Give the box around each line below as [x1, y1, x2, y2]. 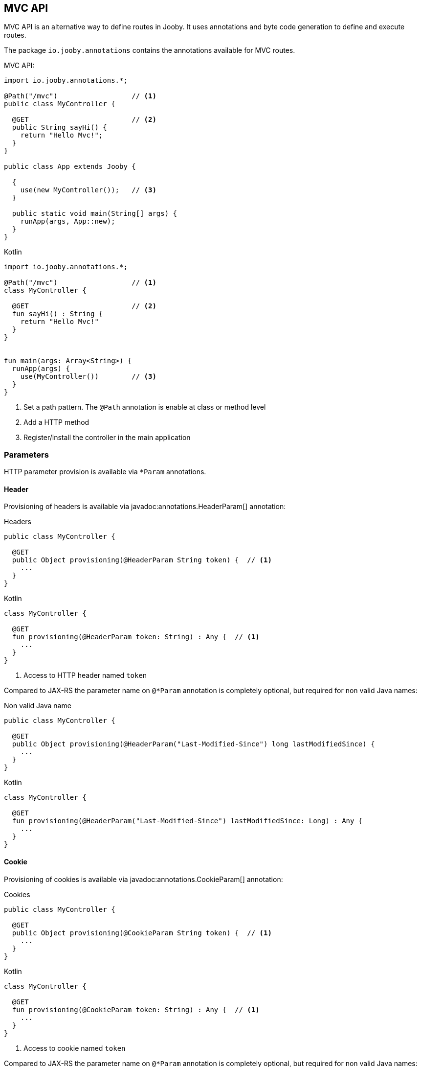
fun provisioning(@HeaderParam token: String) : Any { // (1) [12, 633, 260, 641]
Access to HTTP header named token [23, 671, 147, 680]
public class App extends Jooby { [4, 162, 136, 171]
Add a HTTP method [23, 418, 89, 427]
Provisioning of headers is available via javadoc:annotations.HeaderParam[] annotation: [4, 502, 286, 511]
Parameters [4, 449, 49, 460]
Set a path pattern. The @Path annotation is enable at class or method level [23, 403, 266, 412]
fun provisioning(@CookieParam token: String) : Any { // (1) [12, 1005, 260, 1014]
